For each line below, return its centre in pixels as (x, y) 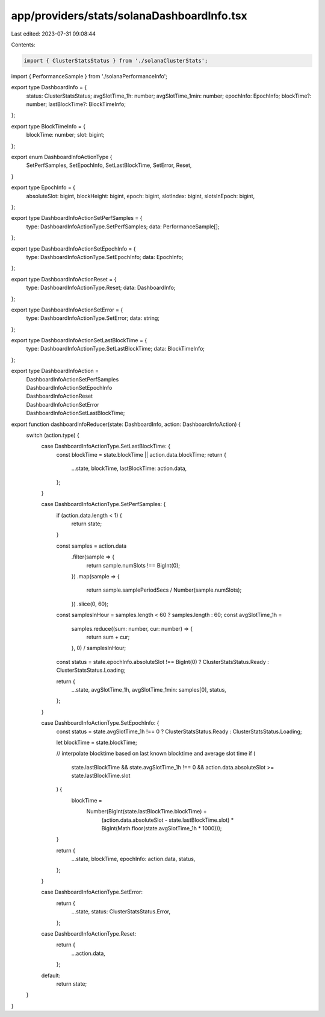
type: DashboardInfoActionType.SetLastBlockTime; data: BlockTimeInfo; (115, 349)
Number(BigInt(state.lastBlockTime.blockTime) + (147, 812)
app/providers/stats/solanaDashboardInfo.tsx (129, 16)
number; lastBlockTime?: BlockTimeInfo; (76, 104)
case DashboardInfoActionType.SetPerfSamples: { (104, 504)
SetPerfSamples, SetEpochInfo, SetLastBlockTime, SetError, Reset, (109, 165)
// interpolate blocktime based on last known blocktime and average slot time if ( (156, 754)
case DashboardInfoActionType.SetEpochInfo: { (100, 723)
